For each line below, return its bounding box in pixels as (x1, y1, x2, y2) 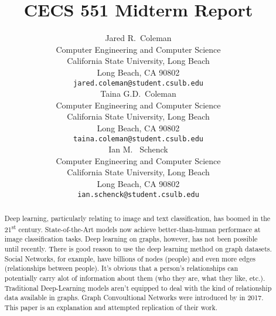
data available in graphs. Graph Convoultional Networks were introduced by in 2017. (4, 293, 264, 303)
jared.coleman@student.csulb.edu (73, 79, 203, 87)
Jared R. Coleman (105, 32, 172, 44)
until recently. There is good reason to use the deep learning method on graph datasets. (4, 243, 272, 253)
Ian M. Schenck (108, 143, 168, 155)
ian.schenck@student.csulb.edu (77, 190, 199, 199)
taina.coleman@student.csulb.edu (73, 134, 203, 143)
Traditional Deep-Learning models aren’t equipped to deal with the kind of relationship (4, 283, 272, 293)
